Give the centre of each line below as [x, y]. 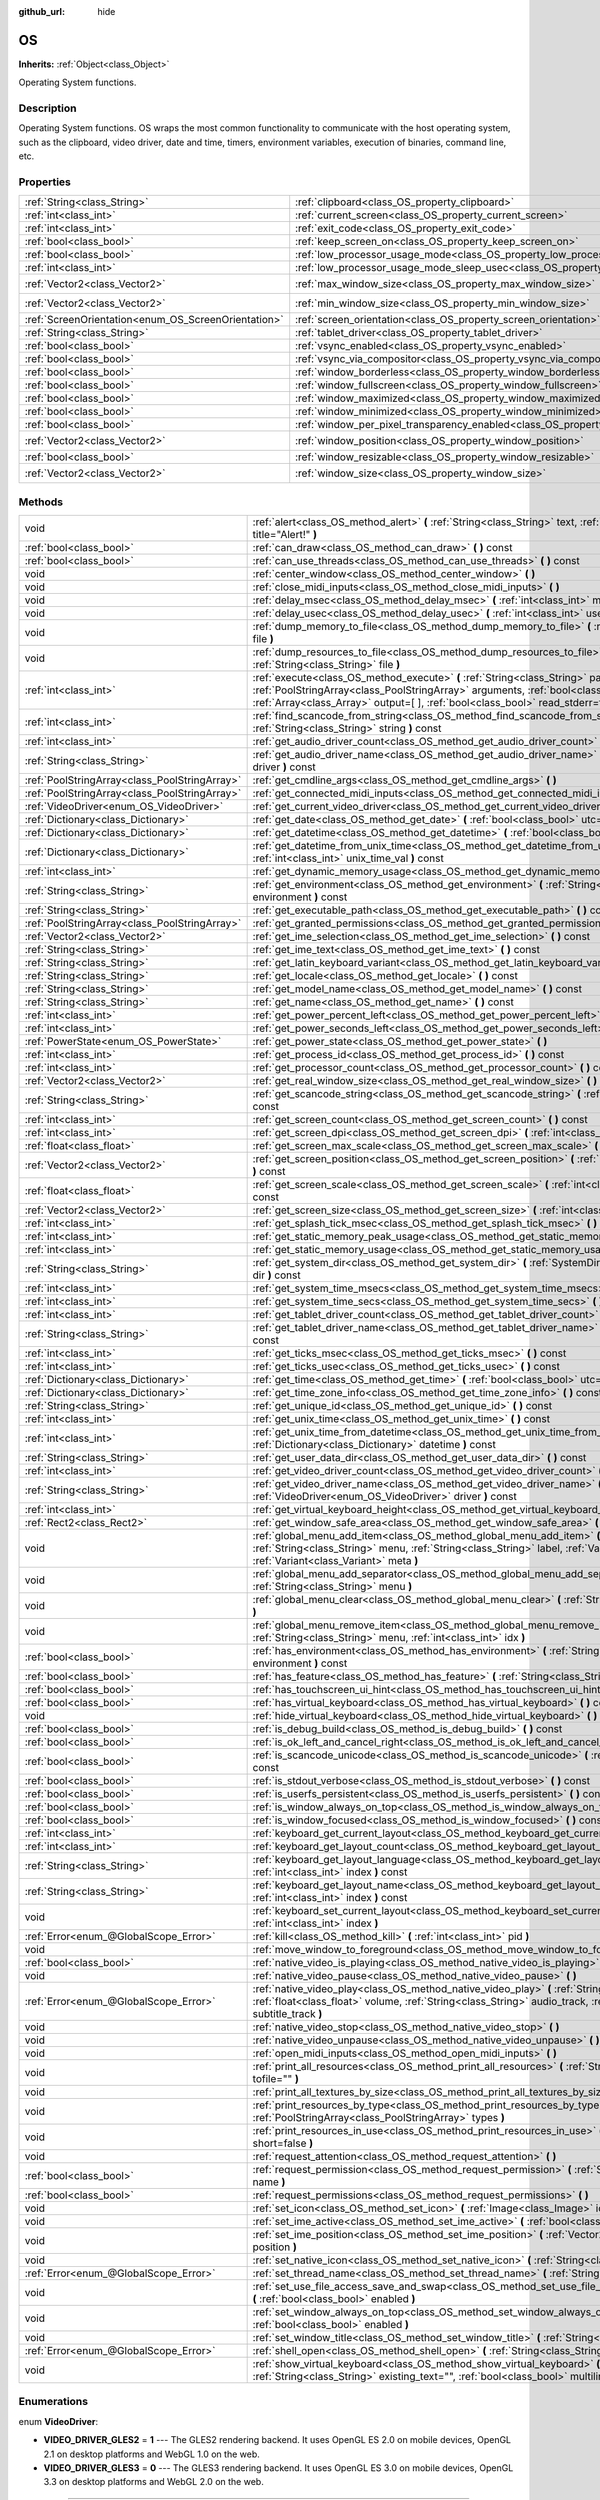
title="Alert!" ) [284, 535]
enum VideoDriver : [58, 2421]
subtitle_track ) [287, 2014]
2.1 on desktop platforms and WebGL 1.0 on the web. [151, 2454]
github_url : [41, 11]
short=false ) [283, 2143]
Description [47, 108]
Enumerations [53, 2402]
